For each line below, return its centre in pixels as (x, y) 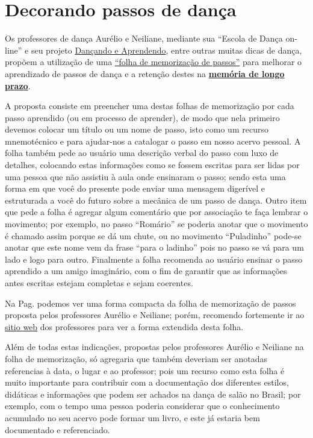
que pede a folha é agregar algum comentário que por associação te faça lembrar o (156, 212)
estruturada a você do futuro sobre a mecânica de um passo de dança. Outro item (156, 200)
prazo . (18, 85)
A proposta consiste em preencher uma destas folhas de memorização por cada (150, 106)
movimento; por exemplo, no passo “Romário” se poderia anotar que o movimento (156, 224)
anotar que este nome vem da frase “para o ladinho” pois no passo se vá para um (154, 247)
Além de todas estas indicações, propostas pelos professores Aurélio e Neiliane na (154, 347)
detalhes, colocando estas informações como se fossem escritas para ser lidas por (152, 165)
